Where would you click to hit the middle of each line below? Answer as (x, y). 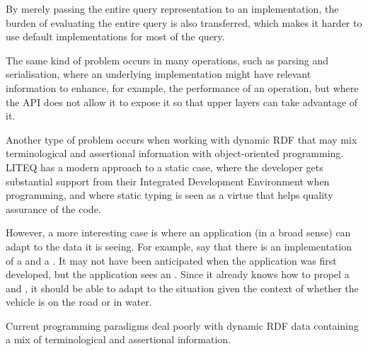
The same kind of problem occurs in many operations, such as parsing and (167, 60)
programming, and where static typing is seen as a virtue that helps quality (169, 195)
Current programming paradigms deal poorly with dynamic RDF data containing (182, 325)
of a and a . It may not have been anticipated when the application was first (171, 260)
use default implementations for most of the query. (115, 36)
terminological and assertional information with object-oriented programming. (175, 153)
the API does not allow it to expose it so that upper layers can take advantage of (182, 102)
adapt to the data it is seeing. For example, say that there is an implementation (179, 246)
